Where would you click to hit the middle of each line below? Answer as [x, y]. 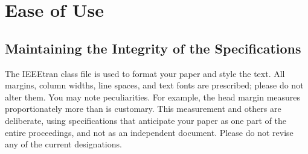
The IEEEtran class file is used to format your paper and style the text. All [145, 73]
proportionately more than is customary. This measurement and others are [143, 109]
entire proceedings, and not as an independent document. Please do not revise [149, 132]
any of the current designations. [63, 144]
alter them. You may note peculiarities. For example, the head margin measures [153, 97]
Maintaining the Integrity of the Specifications [153, 48]
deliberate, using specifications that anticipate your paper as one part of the [146, 120]
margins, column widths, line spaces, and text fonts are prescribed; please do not [154, 85]
